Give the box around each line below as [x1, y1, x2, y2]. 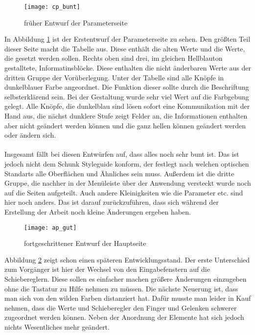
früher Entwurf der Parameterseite [24, 17, 128, 27]
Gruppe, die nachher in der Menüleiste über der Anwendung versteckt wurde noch [4, 178, 251, 188]
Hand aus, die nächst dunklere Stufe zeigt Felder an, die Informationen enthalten [4, 111, 248, 120]
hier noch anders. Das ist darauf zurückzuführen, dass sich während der [4, 197, 219, 207]
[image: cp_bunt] [24, 3, 80, 10]
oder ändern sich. [4, 130, 56, 140]
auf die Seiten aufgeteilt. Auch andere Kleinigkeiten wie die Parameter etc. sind [4, 187, 243, 197]
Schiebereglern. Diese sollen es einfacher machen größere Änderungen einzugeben [4, 273, 247, 284]
